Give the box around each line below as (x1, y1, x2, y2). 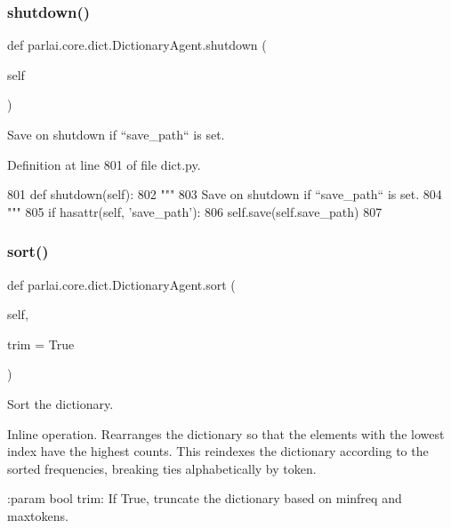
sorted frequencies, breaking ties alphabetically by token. (7, 459, 317, 477)
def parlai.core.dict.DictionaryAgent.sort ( (7, 275, 236, 293)
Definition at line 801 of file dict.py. (7, 155, 201, 173)
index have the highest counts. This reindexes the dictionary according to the (7, 442, 429, 460)
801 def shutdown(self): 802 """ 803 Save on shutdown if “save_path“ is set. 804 (7, 185, 442, 204)
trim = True (7, 334, 75, 353)
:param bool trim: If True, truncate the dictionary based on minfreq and (7, 489, 402, 508)
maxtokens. (7, 506, 68, 524)
